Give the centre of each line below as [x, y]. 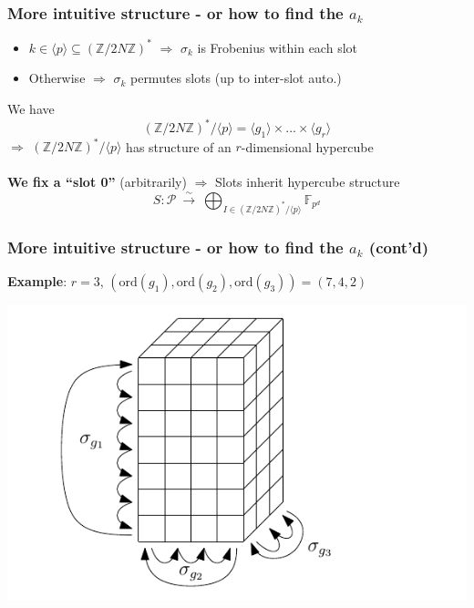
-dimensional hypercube [307, 146]
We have [31, 108]
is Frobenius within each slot [277, 47]
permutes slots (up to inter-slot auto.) [236, 78]
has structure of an [179, 146]
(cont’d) [399, 247]
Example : [37, 280]
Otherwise [57, 78]
